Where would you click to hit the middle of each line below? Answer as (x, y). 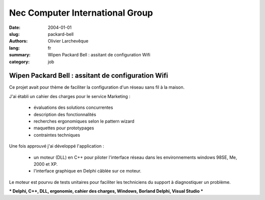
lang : (14, 48)
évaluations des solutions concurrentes (73, 107)
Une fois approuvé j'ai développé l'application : (57, 146)
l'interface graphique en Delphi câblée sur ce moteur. (88, 171)
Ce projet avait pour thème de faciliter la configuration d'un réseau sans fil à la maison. (97, 87)
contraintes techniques (57, 135)
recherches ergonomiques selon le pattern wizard (84, 121)
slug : (14, 34)
